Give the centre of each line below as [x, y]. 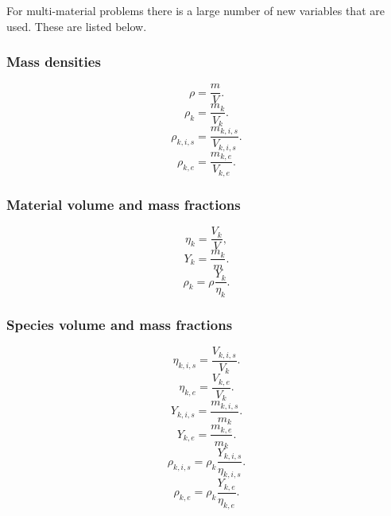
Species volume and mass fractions [120, 324]
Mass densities [54, 62]
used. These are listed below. [77, 26]
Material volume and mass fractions [124, 204]
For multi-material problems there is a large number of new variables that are [195, 10]
